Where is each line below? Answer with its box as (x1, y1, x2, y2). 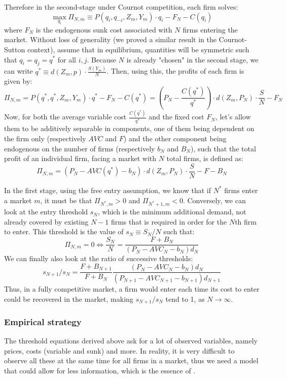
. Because (87, 54, 116, 65)
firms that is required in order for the (111, 216, 227, 227)
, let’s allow (215, 111, 251, 122)
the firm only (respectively (4, 133, 86, 144)
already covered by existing (4, 216, 89, 227)
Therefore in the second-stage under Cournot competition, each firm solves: (4, 2, 238, 12)
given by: (4, 76, 32, 86)
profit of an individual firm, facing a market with (4, 153, 157, 164)
